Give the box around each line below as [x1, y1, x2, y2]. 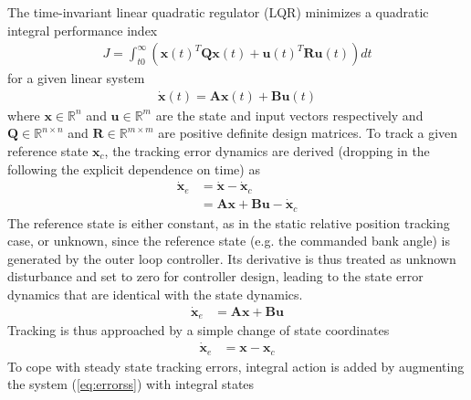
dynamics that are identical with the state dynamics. [7, 285, 303, 303]
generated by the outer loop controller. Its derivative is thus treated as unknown [7, 248, 456, 268]
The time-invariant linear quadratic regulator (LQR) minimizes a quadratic [7, 3, 429, 21]
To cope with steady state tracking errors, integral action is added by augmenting [7, 356, 465, 375]
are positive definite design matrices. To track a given [158, 123, 458, 142]
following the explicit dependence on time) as [7, 159, 260, 178]
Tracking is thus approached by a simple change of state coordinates [7, 321, 390, 340]
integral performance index [7, 20, 158, 39]
